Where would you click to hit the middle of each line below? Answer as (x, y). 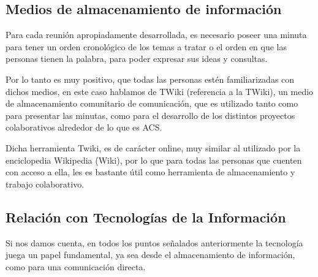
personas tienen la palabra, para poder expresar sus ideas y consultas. (137, 59)
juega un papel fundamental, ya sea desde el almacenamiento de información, (150, 255)
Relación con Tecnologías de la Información (146, 217)
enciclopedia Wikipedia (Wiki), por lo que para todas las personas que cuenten (154, 160)
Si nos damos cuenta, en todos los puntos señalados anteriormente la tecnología (154, 242)
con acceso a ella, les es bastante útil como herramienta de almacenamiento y (150, 172)
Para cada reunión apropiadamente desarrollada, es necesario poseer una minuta (156, 35)
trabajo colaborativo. (45, 184)
